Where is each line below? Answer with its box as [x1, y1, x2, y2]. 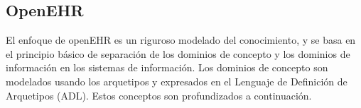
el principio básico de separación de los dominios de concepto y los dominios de [6, 46, 350, 61]
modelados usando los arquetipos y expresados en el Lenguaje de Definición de [6, 73, 347, 88]
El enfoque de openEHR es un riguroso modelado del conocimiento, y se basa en [6, 32, 356, 47]
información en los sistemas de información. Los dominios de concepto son [6, 60, 328, 75]
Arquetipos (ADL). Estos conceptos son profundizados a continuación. [6, 88, 312, 102]
